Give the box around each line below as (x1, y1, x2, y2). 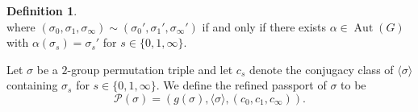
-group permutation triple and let (67, 60, 233, 77)
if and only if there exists (202, 18, 327, 35)
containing (6, 77, 58, 93)
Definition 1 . (6, 2, 77, 19)
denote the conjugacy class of (249, 60, 394, 77)
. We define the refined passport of (156, 77, 327, 93)
